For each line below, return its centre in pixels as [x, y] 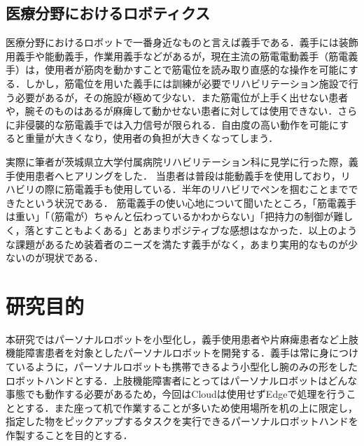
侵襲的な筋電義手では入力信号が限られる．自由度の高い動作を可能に [182, 124]
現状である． [74, 258]
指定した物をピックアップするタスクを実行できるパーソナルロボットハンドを [182, 421]
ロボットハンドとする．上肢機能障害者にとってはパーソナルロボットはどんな [182, 380]
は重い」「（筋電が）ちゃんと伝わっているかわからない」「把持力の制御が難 [175, 216]
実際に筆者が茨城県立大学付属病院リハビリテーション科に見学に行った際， [177, 161]
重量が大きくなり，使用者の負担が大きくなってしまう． [152, 138]
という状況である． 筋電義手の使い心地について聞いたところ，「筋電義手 [191, 202]
